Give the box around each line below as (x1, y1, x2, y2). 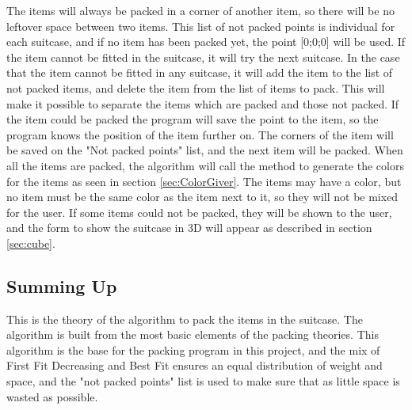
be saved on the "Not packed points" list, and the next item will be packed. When (6, 142, 403, 158)
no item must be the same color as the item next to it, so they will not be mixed (6, 188, 399, 205)
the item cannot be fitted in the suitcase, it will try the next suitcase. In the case (6, 48, 400, 65)
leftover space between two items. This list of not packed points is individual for (6, 17, 395, 34)
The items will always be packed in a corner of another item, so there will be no (6, 2, 395, 18)
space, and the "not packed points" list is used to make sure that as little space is (6, 373, 400, 389)
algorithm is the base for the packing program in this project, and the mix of (6, 341, 380, 358)
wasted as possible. (6, 388, 98, 404)
